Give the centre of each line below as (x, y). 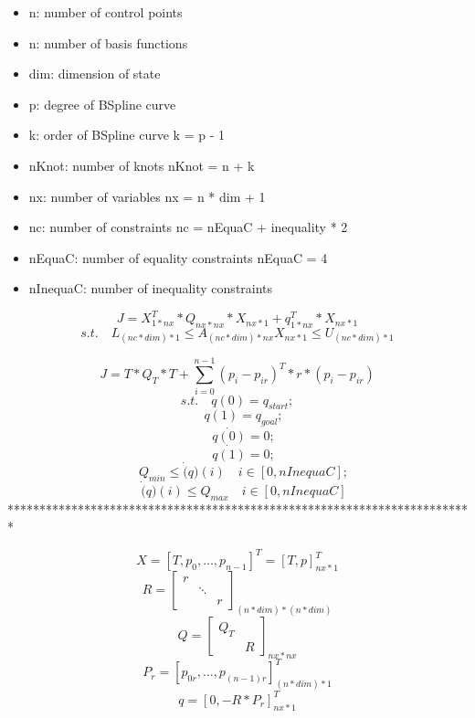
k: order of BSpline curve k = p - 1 (127, 135)
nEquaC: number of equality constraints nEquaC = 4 (178, 257)
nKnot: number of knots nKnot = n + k (142, 165)
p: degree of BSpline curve (102, 104)
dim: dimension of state (95, 74)
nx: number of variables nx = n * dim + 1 (147, 196)
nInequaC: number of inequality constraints (151, 288)
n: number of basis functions (108, 42)
